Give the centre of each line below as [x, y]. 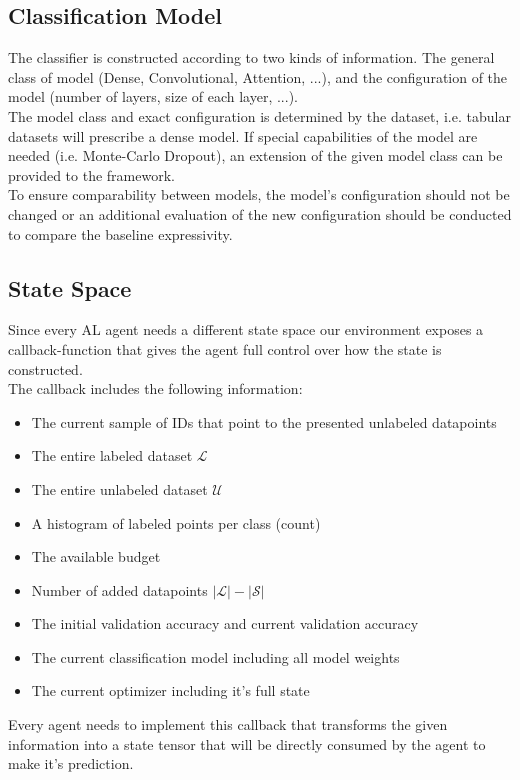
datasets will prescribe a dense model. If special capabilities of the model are [243, 135]
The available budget [96, 556]
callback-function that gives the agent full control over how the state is [225, 348]
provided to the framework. [91, 174]
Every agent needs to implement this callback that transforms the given [228, 724]
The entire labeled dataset [112, 455]
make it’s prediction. [71, 763]
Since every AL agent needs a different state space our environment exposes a [246, 329]
